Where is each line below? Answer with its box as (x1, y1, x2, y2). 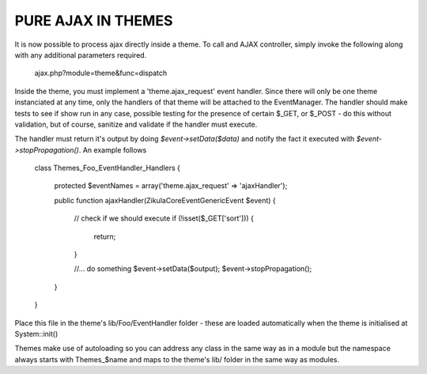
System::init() (14, 329, 59, 338)
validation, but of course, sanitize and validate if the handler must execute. (14, 119, 258, 129)
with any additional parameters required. (14, 50, 147, 59)
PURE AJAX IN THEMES (14, 12, 173, 29)
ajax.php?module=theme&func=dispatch (34, 68, 168, 78)
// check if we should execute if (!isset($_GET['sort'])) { (74, 213, 255, 223)
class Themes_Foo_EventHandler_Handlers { (34, 163, 181, 173)
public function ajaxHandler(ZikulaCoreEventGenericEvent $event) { (54, 195, 276, 205)
